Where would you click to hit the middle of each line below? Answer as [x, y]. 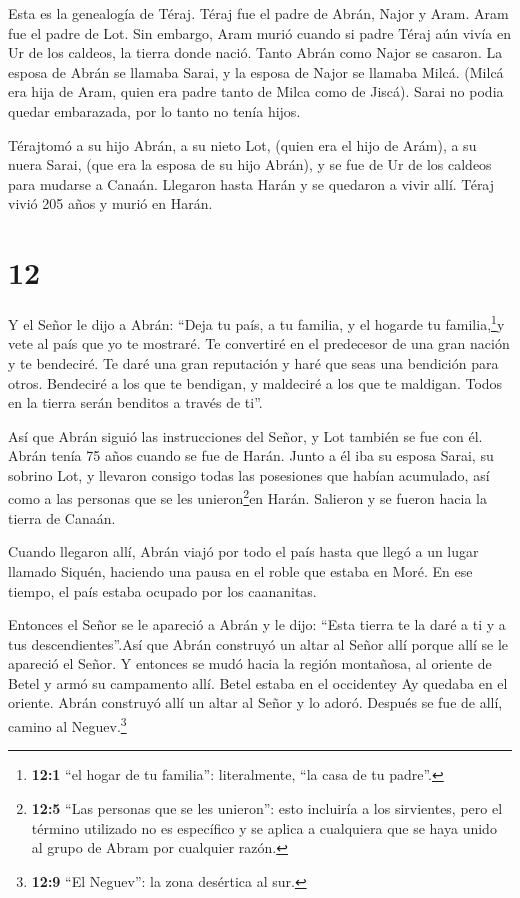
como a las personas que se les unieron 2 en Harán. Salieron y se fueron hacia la [247, 497]
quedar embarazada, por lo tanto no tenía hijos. [154, 110]
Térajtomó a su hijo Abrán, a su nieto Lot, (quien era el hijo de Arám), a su [242, 144]
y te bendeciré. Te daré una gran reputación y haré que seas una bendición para [253, 362]
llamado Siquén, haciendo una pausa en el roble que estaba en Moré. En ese [240, 570]
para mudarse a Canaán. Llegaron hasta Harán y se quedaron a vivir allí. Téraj [251, 183]
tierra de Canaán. [62, 517]
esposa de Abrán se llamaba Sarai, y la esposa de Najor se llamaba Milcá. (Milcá [256, 71]
